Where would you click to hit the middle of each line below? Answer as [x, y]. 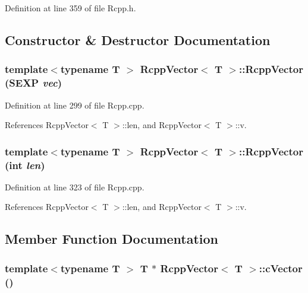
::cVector [281, 268]
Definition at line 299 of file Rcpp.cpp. [75, 105]
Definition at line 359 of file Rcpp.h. [70, 8]
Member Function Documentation [112, 239]
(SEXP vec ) [33, 83]
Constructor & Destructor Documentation [138, 39]
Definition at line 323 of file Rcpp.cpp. [75, 187]
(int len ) [25, 165]
